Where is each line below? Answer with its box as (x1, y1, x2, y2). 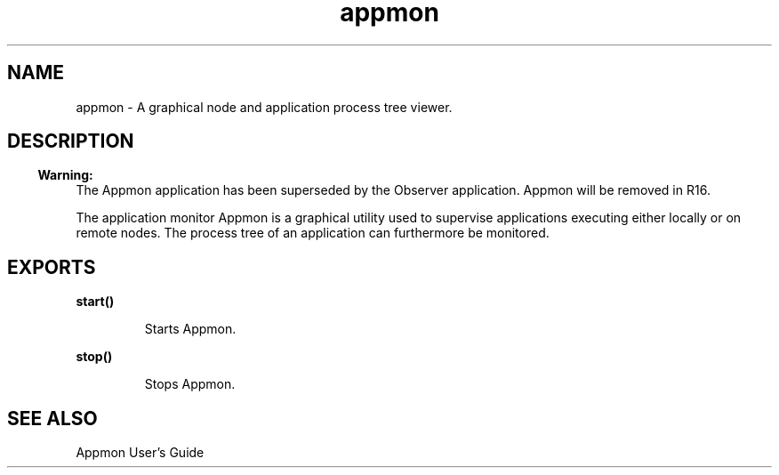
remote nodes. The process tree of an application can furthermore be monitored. (76, 225, 550, 241)
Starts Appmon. (144, 321, 237, 337)
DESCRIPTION (7, 130, 134, 153)
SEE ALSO (7, 407, 98, 430)
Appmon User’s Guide (76, 445, 205, 461)
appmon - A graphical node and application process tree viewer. (76, 99, 453, 115)
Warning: (37, 167, 93, 183)
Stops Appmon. (144, 376, 236, 392)
